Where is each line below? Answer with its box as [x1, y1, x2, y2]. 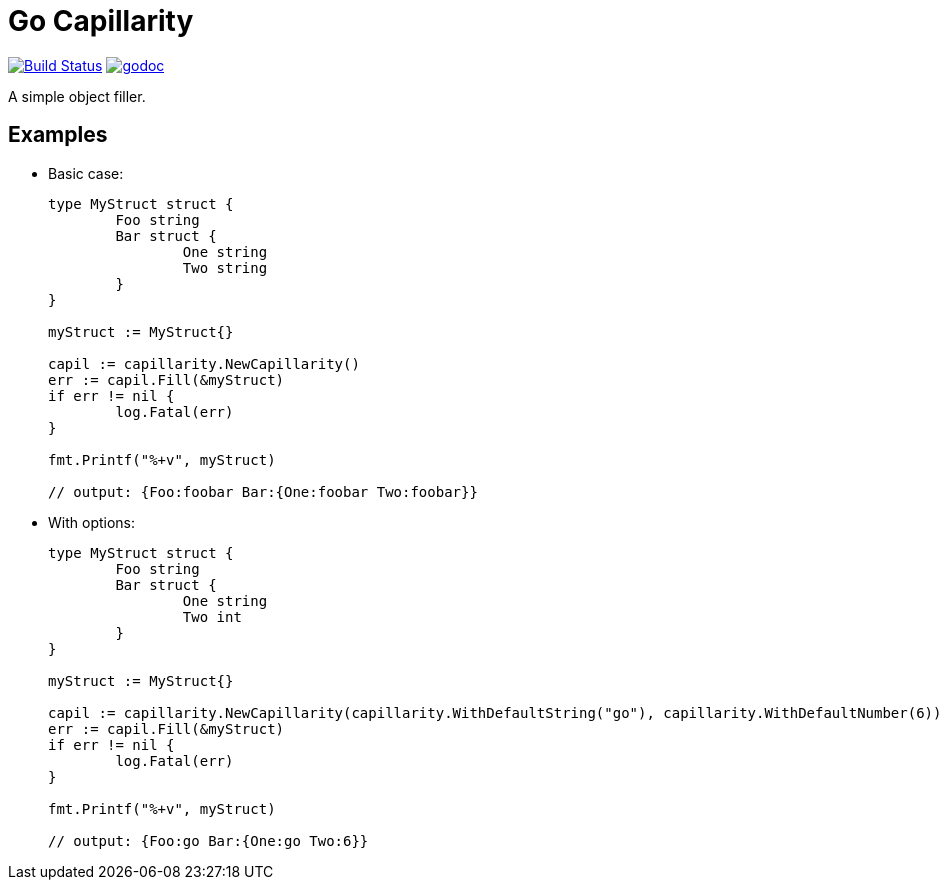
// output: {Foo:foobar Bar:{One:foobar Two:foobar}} [48, 483, 478, 500]
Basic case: [48, 164, 124, 182]
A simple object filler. [8, 87, 146, 105]
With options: [48, 513, 136, 531]
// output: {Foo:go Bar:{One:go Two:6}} [48, 832, 369, 849]
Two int [182, 608, 242, 625]
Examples [8, 122, 108, 148]
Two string [182, 259, 268, 276]
